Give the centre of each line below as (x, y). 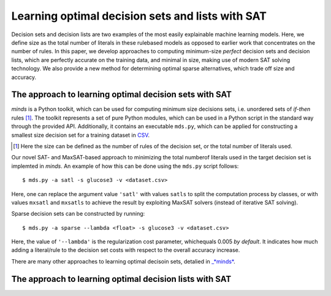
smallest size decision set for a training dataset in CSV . (81, 135)
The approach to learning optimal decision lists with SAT (121, 279)
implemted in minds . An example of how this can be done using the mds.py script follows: (125, 166)
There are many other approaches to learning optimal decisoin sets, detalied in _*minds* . (123, 261)
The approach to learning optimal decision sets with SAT (122, 95)
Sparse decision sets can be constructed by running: (78, 214)
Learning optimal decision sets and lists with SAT (139, 16)
